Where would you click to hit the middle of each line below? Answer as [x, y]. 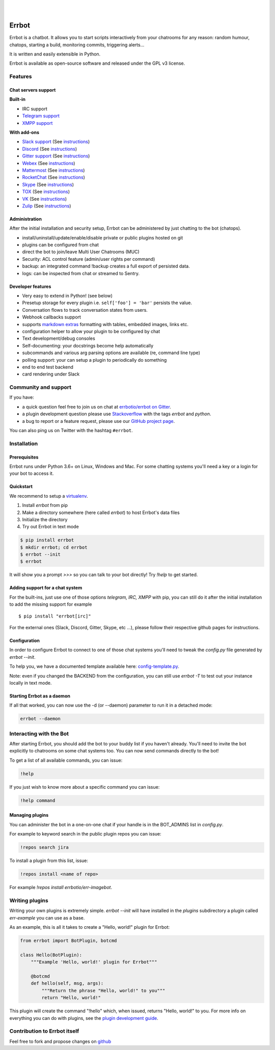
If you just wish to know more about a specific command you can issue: [85, 787]
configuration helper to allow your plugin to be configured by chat [91, 331]
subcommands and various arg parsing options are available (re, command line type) [111, 353]
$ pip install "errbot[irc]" [55, 616]
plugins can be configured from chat [61, 245]
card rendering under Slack [51, 374]
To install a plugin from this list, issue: [49, 860]
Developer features [30, 286]
